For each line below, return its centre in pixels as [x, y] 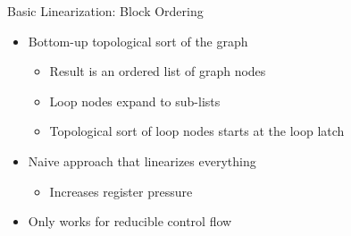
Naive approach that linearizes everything [142, 160]
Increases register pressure [121, 191]
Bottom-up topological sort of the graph [138, 41]
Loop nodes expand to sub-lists [135, 101]
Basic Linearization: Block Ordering [105, 11]
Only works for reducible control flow [130, 221]
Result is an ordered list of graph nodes [158, 71]
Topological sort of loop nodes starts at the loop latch [197, 131]
